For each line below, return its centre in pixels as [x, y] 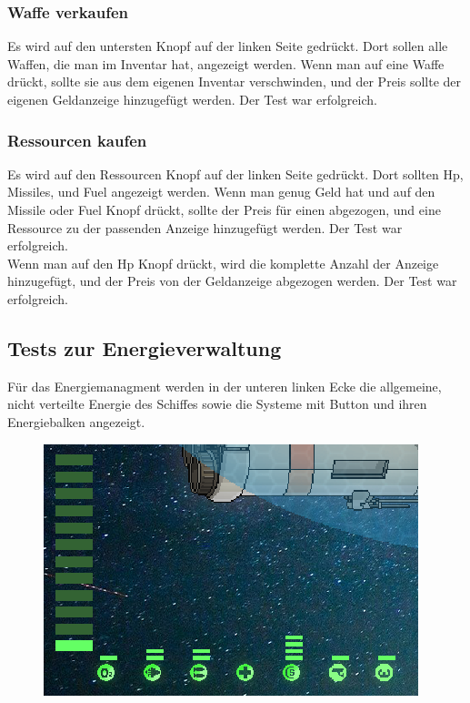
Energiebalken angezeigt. [76, 421]
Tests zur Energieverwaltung [145, 347]
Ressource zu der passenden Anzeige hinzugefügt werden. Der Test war [205, 227]
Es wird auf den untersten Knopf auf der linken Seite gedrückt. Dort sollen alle [228, 46]
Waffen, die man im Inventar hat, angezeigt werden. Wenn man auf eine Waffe [226, 63]
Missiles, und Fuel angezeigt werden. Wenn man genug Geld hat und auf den [221, 192]
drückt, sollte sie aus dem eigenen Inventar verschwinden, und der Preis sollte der [235, 82]
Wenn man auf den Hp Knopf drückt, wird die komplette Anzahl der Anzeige [223, 263]
